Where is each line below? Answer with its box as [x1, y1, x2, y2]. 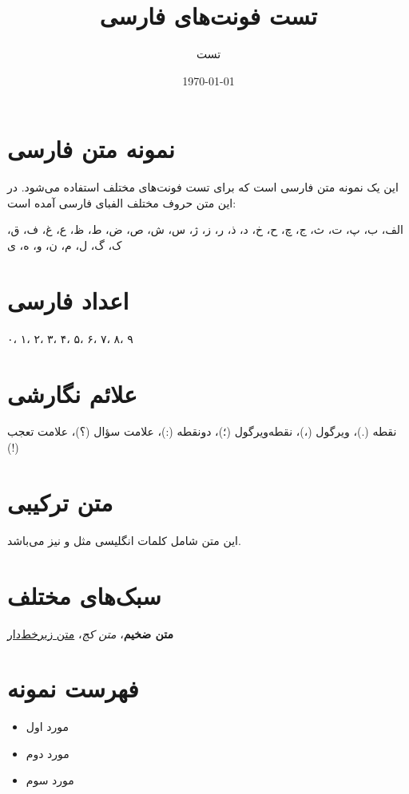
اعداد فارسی [7, 283, 129, 316]
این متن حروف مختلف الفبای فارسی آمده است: [7, 194, 236, 211]
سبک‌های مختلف [7, 579, 161, 611]
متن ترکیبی [7, 485, 113, 518]
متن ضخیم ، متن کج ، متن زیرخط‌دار [7, 625, 173, 642]
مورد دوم [26, 745, 69, 761]
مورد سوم [26, 772, 74, 788]
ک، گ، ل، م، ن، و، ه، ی [7, 237, 122, 254]
